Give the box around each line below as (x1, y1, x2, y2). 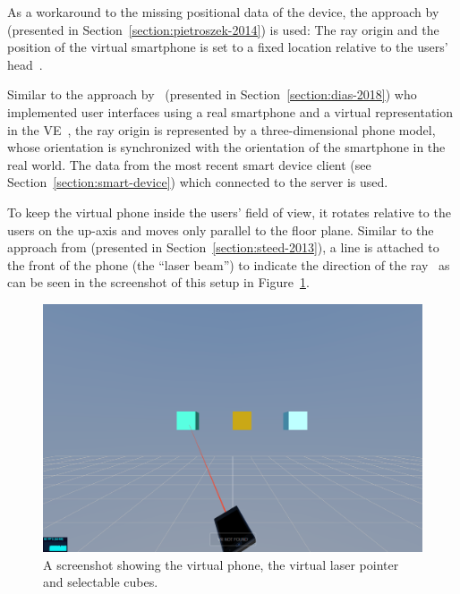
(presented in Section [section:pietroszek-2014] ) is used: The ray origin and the (7, 20, 439, 38)
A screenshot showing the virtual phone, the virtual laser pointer (43, 555, 399, 573)
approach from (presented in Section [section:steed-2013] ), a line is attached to (7, 238, 439, 257)
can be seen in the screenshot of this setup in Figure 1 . (7, 273, 310, 292)
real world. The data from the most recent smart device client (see (7, 155, 371, 174)
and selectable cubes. (43, 573, 158, 591)
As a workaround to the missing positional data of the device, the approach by (7, 3, 439, 21)
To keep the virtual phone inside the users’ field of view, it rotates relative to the (7, 202, 451, 221)
